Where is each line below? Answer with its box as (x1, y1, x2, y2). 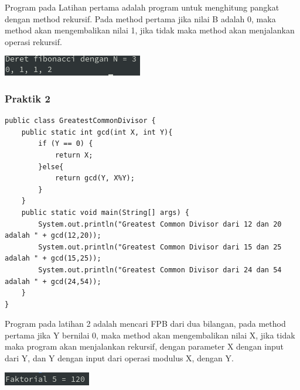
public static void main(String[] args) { (21, 208, 189, 217)
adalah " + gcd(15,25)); (5, 254, 101, 263)
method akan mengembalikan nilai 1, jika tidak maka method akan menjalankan (5, 24, 295, 36)
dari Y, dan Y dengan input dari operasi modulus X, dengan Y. (5, 352, 234, 364)
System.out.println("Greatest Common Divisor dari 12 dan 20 (38, 220, 282, 228)
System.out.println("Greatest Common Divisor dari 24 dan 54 (38, 265, 282, 274)
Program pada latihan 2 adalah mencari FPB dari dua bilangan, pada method (5, 317, 286, 330)
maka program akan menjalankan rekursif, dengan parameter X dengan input (5, 340, 284, 353)
